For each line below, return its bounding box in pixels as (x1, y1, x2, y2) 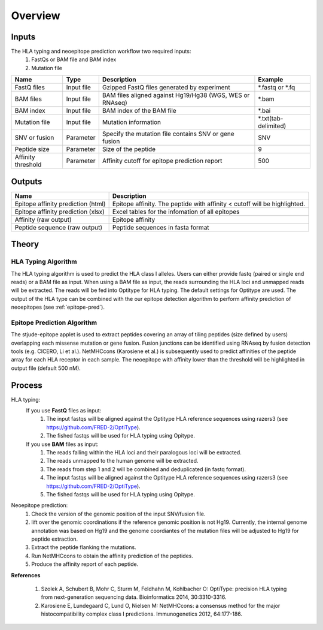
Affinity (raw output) (14, 215, 72, 224)
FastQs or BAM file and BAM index (31, 56, 117, 63)
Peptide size (14, 145, 50, 153)
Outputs (11, 176, 42, 186)
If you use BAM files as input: (26, 441, 99, 448)
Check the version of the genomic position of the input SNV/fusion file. (31, 510, 206, 517)
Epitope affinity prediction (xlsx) (14, 207, 105, 216)
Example (258, 76, 284, 84)
